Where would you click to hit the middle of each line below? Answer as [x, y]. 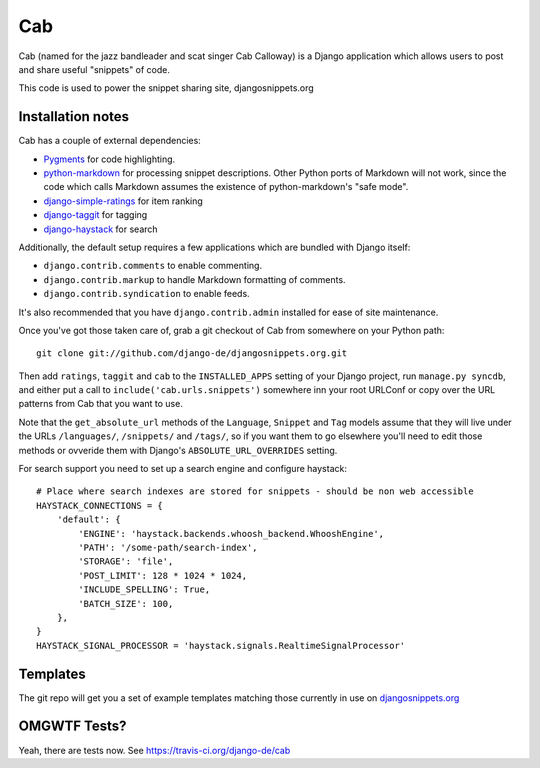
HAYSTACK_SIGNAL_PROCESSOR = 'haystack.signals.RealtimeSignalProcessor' [221, 645]
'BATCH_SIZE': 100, [126, 603]
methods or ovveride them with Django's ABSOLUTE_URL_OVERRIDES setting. [178, 450]
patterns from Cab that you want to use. [101, 404]
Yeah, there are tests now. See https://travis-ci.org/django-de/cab [154, 750]
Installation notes [74, 116]
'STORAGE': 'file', [126, 561]
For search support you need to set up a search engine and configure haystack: [182, 469]
